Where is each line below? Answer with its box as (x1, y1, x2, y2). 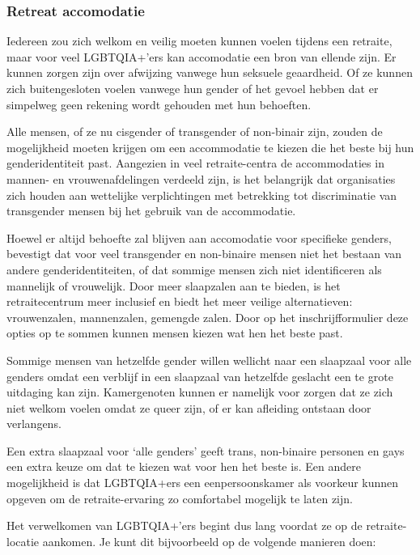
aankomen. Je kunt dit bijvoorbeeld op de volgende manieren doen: (42, 532, 376, 549)
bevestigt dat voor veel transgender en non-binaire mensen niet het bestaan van (6, 245, 402, 262)
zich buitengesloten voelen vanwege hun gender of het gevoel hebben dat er (6, 80, 379, 96)
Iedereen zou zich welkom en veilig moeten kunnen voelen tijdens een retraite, (6, 32, 392, 49)
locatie (6, 532, 40, 549)
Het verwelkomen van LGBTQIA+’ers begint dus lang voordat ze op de (6, 517, 363, 534)
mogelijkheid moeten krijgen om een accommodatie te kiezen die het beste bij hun (6, 138, 414, 155)
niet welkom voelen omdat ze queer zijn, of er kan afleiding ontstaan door (6, 399, 371, 416)
